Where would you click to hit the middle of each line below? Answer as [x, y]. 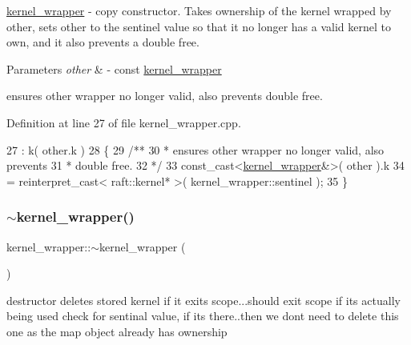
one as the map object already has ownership [117, 331]
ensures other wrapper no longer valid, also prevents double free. [165, 96]
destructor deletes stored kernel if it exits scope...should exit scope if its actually [203, 300]
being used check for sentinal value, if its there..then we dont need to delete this [203, 316]
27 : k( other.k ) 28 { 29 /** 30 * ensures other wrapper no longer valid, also [195, 149]
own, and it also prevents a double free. [103, 42]
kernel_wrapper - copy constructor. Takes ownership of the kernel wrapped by [199, 10]
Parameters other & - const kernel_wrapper [114, 68]
